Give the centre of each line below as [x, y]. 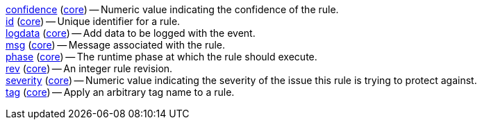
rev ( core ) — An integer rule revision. [89, 68]
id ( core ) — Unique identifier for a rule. [93, 21]
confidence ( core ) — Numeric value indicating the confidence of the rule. [172, 9]
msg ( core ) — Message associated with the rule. [116, 45]
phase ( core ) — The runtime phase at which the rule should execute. [161, 57]
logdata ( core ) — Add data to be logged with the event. [131, 33]
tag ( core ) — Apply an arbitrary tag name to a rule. [120, 92]
